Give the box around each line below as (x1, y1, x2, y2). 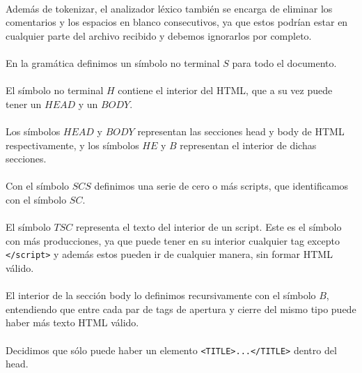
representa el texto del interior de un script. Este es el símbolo (75, 220, 342, 234)
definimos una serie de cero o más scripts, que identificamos (94, 178, 349, 193)
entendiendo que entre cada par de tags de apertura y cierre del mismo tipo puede (6, 301, 356, 316)
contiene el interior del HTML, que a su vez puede (118, 83, 333, 98)
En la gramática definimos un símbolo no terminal (6, 55, 220, 70)
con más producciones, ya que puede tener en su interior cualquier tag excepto (6, 233, 340, 248)
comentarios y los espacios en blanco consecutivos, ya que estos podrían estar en (6, 15, 348, 29)
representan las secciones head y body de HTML (137, 123, 345, 138)
